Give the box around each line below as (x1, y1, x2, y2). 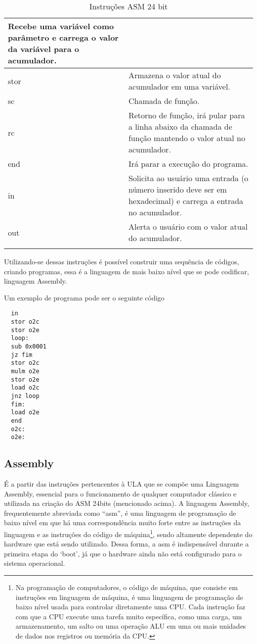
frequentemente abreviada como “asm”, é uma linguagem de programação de (4, 507, 236, 518)
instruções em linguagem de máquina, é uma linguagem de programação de (15, 592, 243, 602)
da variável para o (8, 43, 79, 54)
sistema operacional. (4, 558, 65, 568)
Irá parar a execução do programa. (128, 158, 248, 169)
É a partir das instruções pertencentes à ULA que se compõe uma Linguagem (4, 479, 239, 489)
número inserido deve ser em (128, 184, 227, 195)
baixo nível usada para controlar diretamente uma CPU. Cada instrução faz (15, 601, 246, 612)
